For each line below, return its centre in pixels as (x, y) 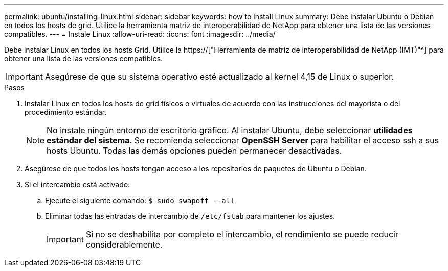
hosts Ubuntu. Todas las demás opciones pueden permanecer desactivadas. (194, 151)
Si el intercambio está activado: (77, 184)
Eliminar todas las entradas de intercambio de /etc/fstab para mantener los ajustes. (190, 216)
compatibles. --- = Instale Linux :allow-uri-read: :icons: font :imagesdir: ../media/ (140, 34)
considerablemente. (124, 244)
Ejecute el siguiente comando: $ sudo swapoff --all (140, 200)
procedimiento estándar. (66, 112)
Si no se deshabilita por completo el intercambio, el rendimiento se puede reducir (242, 234)
